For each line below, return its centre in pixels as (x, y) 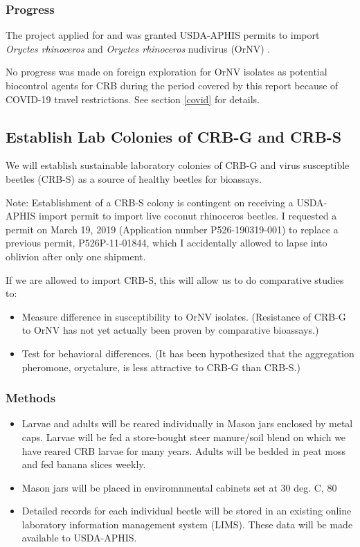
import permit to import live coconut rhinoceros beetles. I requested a (188, 216)
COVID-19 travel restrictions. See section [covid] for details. (133, 99)
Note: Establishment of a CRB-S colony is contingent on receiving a (150, 202)
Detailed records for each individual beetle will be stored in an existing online (187, 511)
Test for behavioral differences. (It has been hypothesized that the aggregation (188, 353)
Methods (31, 398)
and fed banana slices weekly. (84, 464)
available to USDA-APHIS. (79, 538)
